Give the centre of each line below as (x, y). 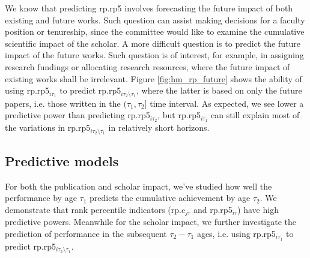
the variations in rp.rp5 (48, 127)
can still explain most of (255, 115)
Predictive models (62, 160)
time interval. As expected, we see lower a (227, 103)
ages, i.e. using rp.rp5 (236, 233)
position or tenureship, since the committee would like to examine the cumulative (155, 31)
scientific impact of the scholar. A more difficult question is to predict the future (153, 43)
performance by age (41, 198)
